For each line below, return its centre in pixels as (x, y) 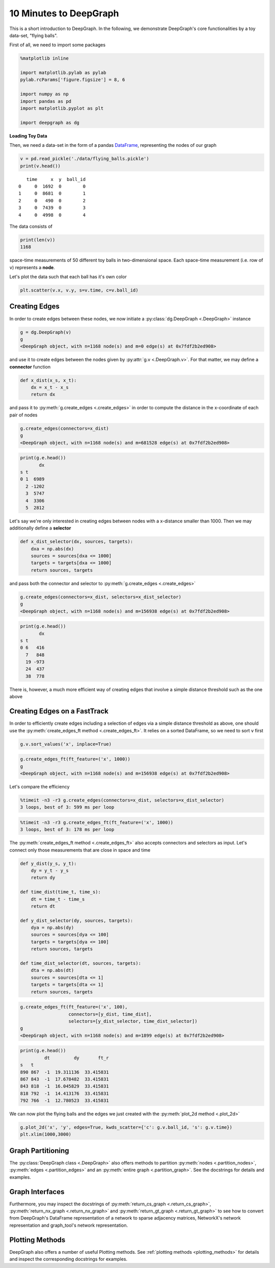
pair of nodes (23, 415)
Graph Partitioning (39, 1151)
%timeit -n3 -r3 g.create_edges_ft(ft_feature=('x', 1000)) (97, 822)
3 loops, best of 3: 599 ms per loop (67, 807)
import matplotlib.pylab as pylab (63, 73)
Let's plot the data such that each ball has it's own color (68, 277)
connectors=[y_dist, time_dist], (110, 1014)
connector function (30, 366)
